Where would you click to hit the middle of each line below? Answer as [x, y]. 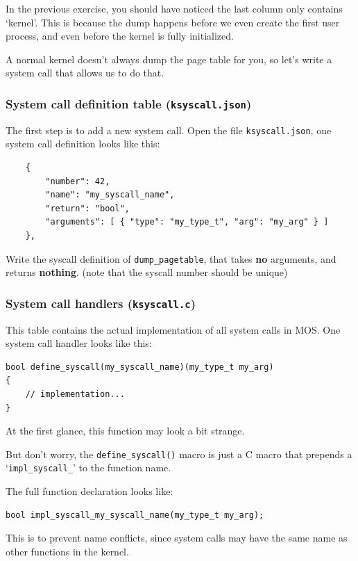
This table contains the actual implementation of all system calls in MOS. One [173, 329]
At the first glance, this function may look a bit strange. [125, 431]
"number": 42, [78, 181]
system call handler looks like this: [79, 343]
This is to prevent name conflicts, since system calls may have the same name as [177, 538]
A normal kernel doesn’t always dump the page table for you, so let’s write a [169, 59]
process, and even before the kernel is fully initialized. [120, 36]
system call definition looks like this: [83, 144]
